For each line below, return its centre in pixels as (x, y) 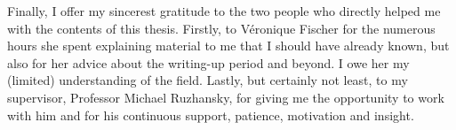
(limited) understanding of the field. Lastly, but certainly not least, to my (208, 80)
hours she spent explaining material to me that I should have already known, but (228, 46)
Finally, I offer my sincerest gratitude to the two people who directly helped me (224, 11)
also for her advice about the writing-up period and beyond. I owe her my (208, 62)
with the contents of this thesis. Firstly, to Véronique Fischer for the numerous (221, 28)
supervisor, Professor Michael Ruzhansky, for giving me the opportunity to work (226, 97)
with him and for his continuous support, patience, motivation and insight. (211, 115)
